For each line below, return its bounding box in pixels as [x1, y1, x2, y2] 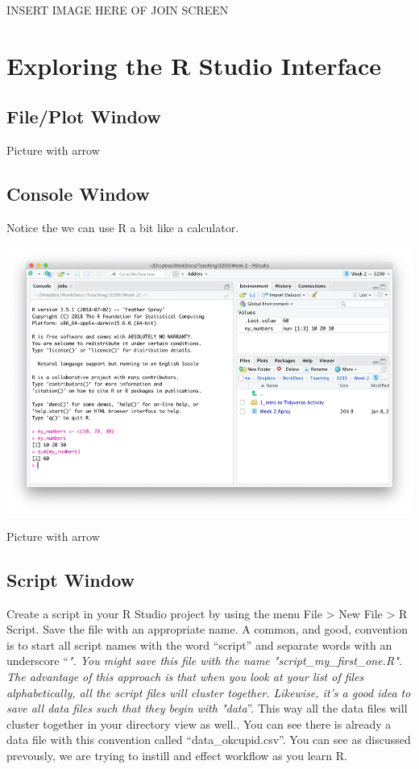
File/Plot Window [6, 104, 161, 129]
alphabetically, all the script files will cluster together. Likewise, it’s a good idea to [6, 684, 411, 700]
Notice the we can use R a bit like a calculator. [6, 218, 239, 235]
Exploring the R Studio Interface [6, 48, 382, 81]
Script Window [6, 567, 135, 592]
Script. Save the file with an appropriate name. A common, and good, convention [6, 621, 408, 638]
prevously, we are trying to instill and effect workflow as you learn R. [6, 747, 347, 764]
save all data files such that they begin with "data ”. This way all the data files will [6, 700, 408, 717]
